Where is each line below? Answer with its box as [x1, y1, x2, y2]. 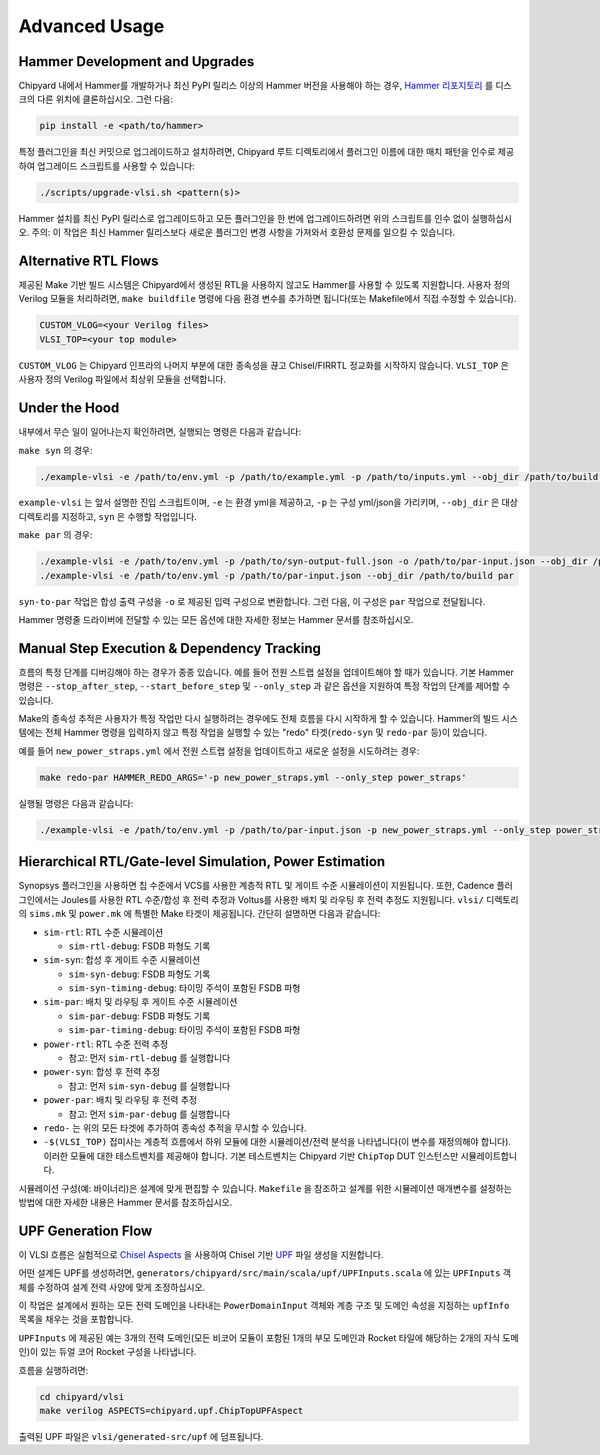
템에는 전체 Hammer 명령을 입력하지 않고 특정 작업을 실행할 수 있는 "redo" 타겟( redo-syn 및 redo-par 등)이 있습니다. [18, 726, 488, 739]
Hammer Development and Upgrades [18, 53, 255, 70]
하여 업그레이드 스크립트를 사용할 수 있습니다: [18, 160, 195, 172]
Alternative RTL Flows [18, 252, 159, 269]
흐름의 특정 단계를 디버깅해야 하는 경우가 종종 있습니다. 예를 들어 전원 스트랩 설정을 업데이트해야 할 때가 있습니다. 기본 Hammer [18, 666, 515, 678]
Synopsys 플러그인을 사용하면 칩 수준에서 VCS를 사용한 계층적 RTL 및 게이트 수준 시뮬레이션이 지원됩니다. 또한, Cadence [18, 880, 495, 892]
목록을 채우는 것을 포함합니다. [18, 1313, 134, 1325]
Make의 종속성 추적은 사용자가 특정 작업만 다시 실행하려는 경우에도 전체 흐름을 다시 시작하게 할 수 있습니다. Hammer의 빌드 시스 [18, 713, 519, 725]
